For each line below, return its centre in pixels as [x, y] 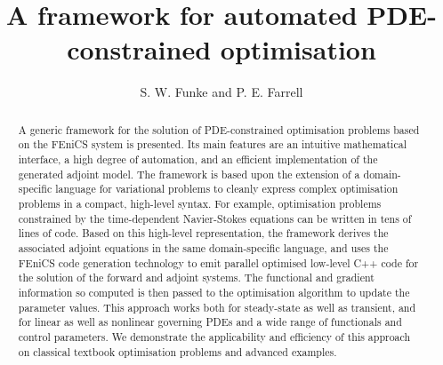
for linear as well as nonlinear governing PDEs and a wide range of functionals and [210, 322]
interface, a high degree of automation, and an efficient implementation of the [198, 159]
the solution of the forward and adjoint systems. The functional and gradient [196, 278]
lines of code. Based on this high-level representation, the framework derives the [203, 233]
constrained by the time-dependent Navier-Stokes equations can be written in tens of [215, 218]
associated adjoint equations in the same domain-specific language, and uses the [203, 247]
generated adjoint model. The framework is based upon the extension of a [189, 174]
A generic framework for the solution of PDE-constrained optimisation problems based [219, 129]
